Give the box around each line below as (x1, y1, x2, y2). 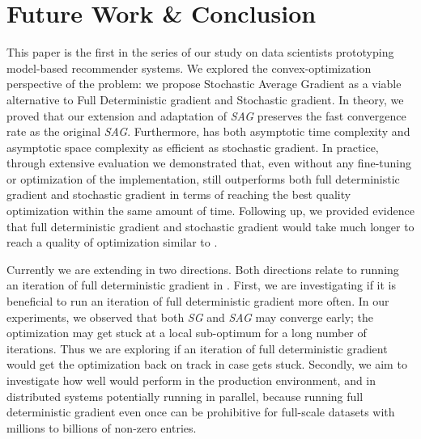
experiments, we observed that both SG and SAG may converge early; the (6, 308, 374, 325)
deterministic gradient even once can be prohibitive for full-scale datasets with (6, 403, 395, 420)
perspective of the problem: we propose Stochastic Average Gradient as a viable (6, 75, 402, 92)
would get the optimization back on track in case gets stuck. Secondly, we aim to (6, 356, 407, 373)
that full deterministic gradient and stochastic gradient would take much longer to (6, 217, 415, 234)
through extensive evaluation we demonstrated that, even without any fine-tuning (6, 154, 411, 171)
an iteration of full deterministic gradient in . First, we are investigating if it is (6, 276, 396, 293)
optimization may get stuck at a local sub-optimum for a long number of (6, 324, 367, 341)
